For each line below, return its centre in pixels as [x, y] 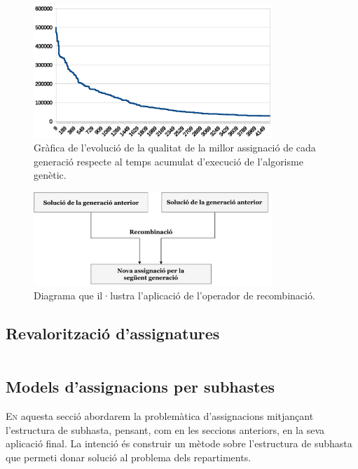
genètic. [50, 175]
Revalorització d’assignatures [113, 333]
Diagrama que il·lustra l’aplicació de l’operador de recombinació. [174, 295]
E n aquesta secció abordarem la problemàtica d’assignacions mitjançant [160, 416]
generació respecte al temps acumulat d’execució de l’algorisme [168, 161]
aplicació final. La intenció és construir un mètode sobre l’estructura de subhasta [179, 443]
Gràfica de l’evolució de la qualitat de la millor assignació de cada [175, 148]
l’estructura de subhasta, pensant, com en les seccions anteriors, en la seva [165, 429]
